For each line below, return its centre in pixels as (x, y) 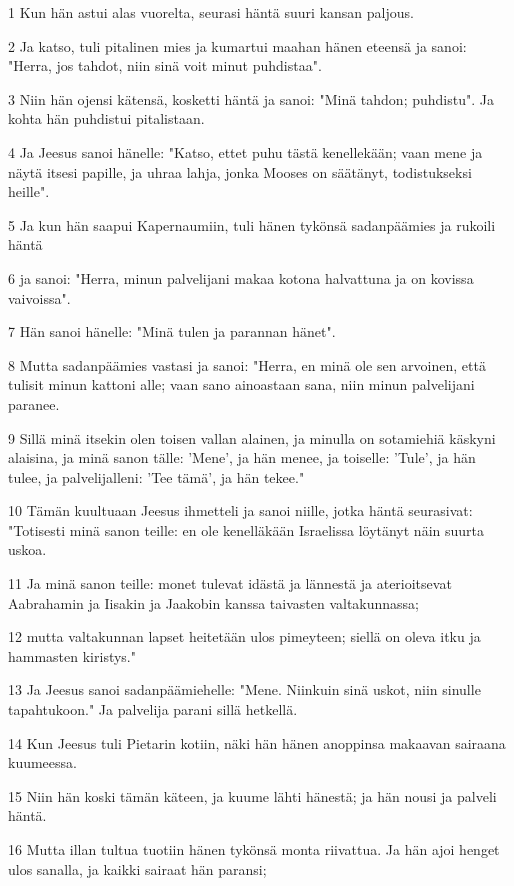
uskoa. (27, 549)
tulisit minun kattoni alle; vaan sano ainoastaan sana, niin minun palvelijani (241, 384)
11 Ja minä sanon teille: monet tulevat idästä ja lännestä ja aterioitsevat (230, 583)
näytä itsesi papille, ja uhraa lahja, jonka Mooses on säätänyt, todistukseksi (240, 171)
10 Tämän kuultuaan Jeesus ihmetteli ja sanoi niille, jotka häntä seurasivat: (240, 510)
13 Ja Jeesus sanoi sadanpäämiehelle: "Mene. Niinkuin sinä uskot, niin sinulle (244, 689)
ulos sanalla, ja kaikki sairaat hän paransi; (137, 868)
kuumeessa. (42, 762)
